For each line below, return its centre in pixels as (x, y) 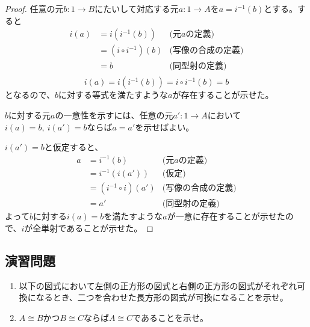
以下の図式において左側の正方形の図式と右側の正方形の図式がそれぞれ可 (162, 285)
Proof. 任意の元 (34, 8)
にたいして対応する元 (137, 8)
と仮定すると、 (74, 147)
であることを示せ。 (170, 317)
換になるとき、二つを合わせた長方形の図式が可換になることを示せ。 (153, 297)
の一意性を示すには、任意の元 (114, 115)
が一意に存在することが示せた (226, 216)
